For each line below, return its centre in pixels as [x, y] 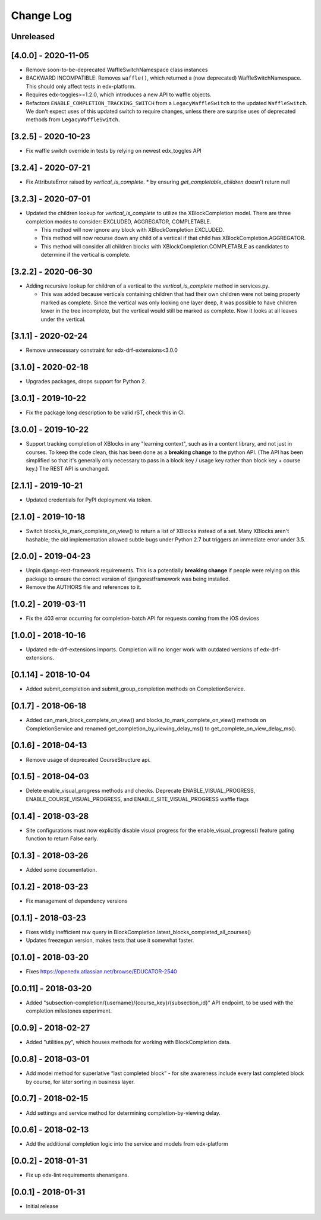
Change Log [42, 15]
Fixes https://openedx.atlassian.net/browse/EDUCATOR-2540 [102, 972]
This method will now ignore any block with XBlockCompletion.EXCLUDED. [132, 229]
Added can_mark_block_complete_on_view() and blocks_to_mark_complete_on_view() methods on [146, 720]
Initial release [42, 1206]
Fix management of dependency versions [77, 901]
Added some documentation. [62, 870]
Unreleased [33, 37]
